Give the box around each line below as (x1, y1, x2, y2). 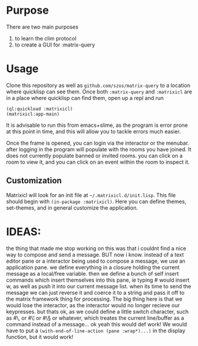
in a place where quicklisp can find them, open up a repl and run (6, 94, 164, 101)
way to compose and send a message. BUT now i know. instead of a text (6, 251, 184, 258)
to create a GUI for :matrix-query (14, 41, 95, 48)
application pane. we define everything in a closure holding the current (6, 263, 180, 271)
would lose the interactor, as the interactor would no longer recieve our (6, 301, 180, 308)
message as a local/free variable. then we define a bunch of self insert (6, 270, 180, 277)
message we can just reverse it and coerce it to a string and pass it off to (6, 289, 185, 296)
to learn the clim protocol (14, 35, 77, 42)
